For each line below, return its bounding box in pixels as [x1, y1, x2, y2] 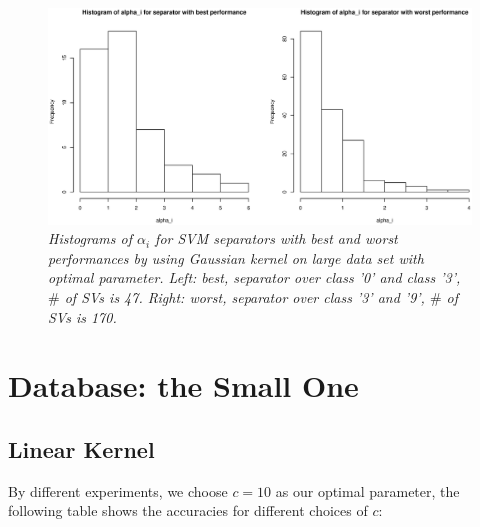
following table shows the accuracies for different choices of [8, 500, 368, 521]
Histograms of [48, 228, 132, 249]
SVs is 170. [48, 306, 117, 327]
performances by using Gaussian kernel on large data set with [48, 247, 424, 268]
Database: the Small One [8, 365, 359, 406]
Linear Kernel [8, 433, 155, 464]
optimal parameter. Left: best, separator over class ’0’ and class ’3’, [48, 267, 461, 288]
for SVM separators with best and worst [155, 228, 398, 249]
